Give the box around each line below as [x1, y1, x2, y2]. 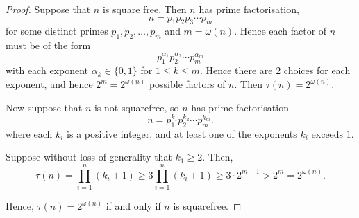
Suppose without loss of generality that [6, 149, 172, 164]
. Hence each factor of [234, 24, 327, 38]
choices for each [283, 63, 351, 78]
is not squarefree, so [94, 100, 179, 114]
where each [6, 126, 53, 140]
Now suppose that [6, 100, 83, 114]
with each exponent [6, 63, 88, 78]
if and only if [106, 199, 161, 213]
